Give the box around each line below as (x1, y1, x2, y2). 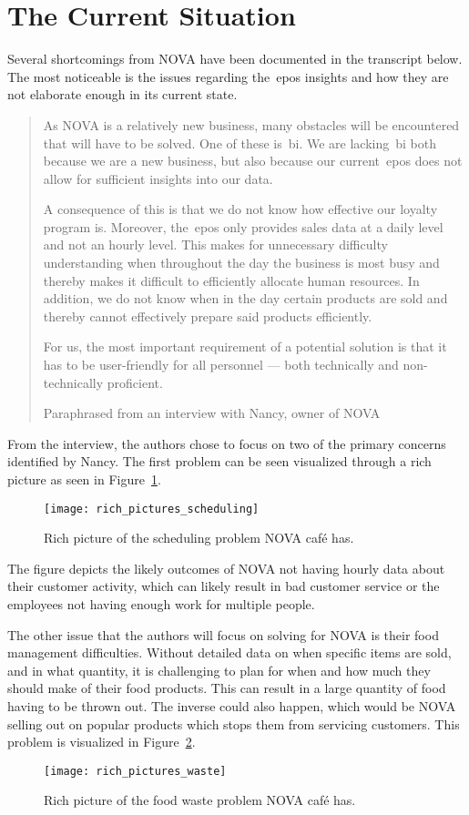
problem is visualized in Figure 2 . (7, 732, 196, 751)
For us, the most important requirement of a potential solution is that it (43, 337, 447, 356)
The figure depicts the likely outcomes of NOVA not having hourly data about (7, 558, 445, 577)
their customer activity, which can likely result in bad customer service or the (7, 576, 440, 596)
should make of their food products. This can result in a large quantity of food (7, 678, 446, 698)
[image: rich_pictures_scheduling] (44, 502, 260, 515)
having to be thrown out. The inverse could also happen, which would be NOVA (7, 697, 456, 715)
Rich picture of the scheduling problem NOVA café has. (44, 528, 354, 547)
